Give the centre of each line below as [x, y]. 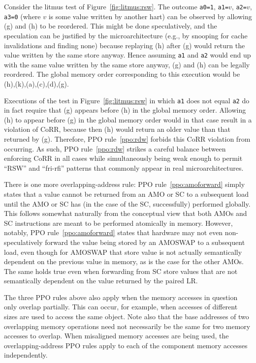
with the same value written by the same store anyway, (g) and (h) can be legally [127, 64]
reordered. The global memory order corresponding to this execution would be [122, 74]
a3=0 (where [22, 16]
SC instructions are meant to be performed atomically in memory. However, [118, 223]
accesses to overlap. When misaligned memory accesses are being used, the [116, 336]
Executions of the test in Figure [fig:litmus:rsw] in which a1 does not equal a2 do [127, 100]
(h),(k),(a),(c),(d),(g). [36, 83]
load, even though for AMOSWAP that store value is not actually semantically [123, 252]
